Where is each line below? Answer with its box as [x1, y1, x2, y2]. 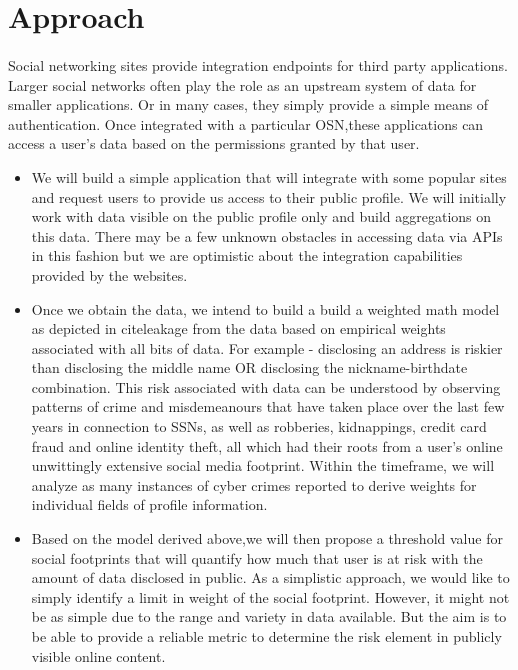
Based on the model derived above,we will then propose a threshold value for [31, 528, 503, 549]
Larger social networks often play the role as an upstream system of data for [8, 74, 477, 95]
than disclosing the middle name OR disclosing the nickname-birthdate [31, 357, 468, 378]
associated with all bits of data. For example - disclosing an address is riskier [31, 337, 503, 358]
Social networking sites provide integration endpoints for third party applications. [8, 54, 508, 75]
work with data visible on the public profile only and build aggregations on [31, 206, 492, 227]
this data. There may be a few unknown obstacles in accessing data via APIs [31, 225, 503, 246]
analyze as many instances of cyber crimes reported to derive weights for [31, 474, 477, 495]
